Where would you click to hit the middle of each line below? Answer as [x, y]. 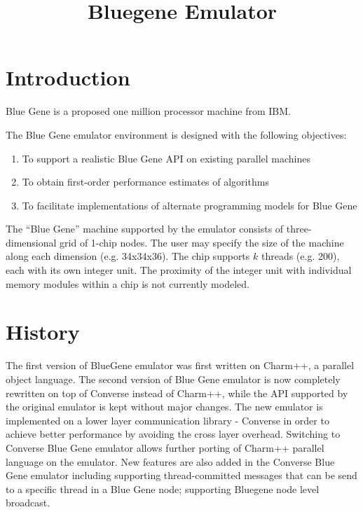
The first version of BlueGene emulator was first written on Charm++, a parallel [180, 365]
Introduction [68, 77]
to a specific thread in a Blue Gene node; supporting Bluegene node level [163, 489]
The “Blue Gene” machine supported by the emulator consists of [145, 229]
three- [299, 229]
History [43, 332]
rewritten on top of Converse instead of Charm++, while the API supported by [177, 393]
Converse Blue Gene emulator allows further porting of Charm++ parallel [165, 447]
